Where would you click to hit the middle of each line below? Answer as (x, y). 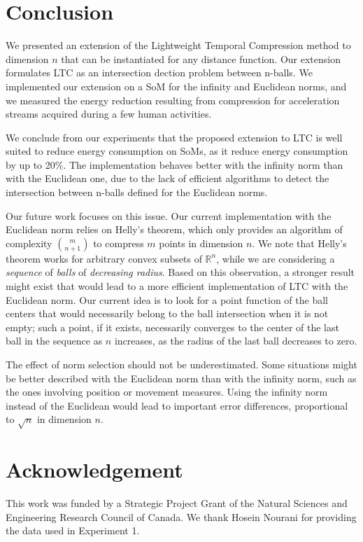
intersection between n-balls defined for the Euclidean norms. (137, 192)
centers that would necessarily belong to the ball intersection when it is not (167, 313)
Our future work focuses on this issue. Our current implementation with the (169, 215)
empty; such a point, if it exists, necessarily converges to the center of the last (172, 327)
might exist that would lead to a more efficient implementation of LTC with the (177, 286)
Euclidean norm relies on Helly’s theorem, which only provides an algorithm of (174, 229)
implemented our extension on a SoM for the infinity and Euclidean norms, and (176, 86)
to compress (119, 243)
